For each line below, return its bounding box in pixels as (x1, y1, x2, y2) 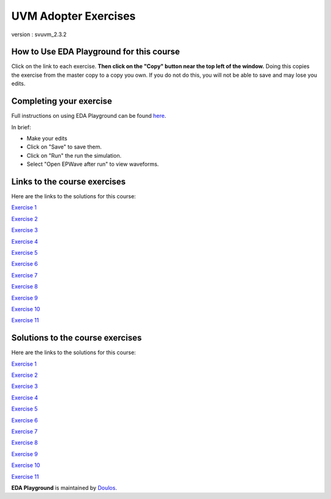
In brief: (11, 123, 31, 131)
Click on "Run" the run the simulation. (26, 152, 122, 159)
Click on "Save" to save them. (26, 143, 102, 150)
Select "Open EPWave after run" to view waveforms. (26, 160, 159, 168)
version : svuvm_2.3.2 (11, 31, 67, 38)
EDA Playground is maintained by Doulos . (11, 484, 118, 491)
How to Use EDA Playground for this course (11, 47, 180, 57)
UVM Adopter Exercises (11, 9, 136, 23)
